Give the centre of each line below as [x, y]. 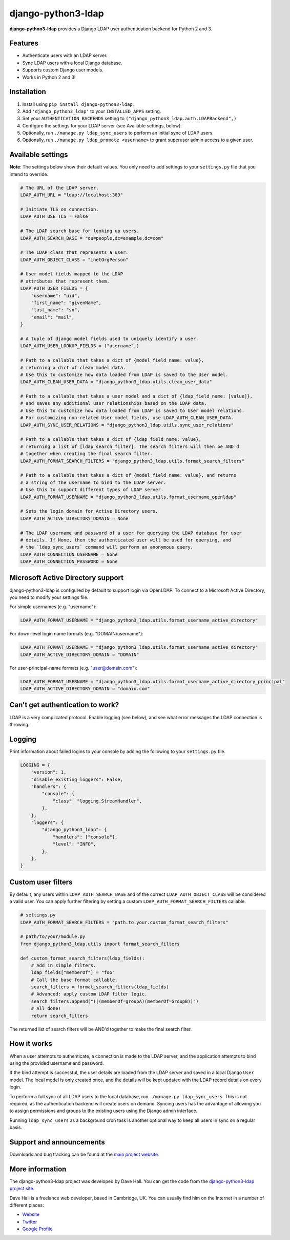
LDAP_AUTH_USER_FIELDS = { [54, 288]
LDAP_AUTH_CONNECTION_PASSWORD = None [69, 562]
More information [38, 1169]
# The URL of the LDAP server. [60, 188]
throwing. [19, 724]
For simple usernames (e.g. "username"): [53, 607]
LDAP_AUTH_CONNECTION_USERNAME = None [69, 554]
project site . [22, 1189]
